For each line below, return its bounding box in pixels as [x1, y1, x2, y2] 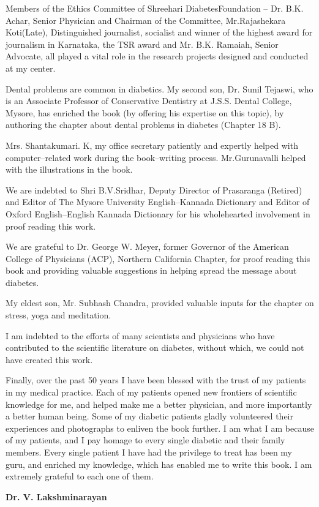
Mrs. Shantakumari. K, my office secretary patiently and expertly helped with [6, 138, 298, 151]
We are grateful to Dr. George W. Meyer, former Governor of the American [6, 240, 289, 253]
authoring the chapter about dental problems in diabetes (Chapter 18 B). [6, 118, 281, 131]
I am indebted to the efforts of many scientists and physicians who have [6, 329, 275, 342]
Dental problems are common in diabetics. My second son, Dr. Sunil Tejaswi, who [6, 82, 313, 95]
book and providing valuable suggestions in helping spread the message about [6, 264, 297, 277]
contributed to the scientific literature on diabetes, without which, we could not [6, 341, 304, 354]
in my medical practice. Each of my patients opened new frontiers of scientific [6, 386, 297, 399]
